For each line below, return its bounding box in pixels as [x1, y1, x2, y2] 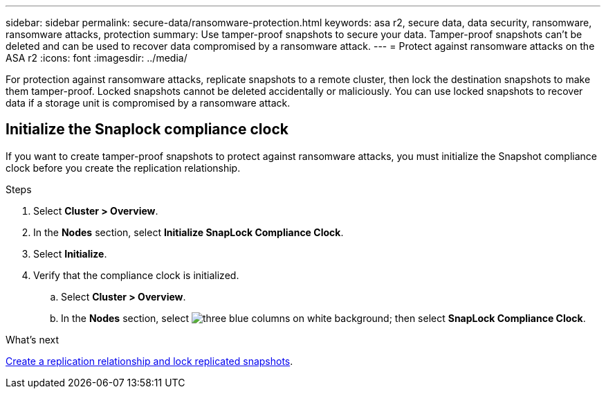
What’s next [6, 333, 59, 346]
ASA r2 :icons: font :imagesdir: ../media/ [6, 52, 187, 64]
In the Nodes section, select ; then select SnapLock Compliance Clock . [61, 312, 586, 324]
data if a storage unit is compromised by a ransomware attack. [6, 97, 291, 109]
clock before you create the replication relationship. [6, 161, 241, 174]
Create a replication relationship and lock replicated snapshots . [6, 355, 293, 367]
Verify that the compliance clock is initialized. [33, 269, 239, 281]
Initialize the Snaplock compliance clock [6, 120, 288, 138]
